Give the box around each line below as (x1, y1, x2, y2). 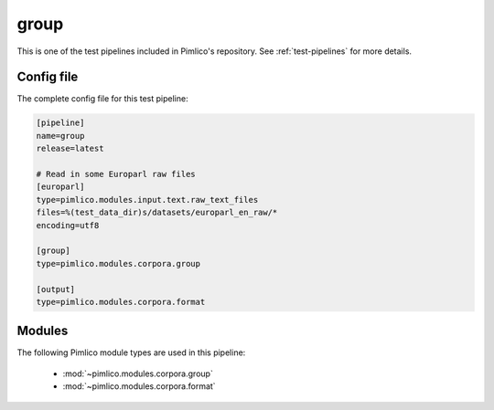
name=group (36, 131, 85, 141)
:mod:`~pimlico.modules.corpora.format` (62, 381, 216, 392)
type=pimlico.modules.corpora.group (36, 258, 201, 268)
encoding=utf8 (36, 220, 100, 230)
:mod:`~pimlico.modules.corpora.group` (62, 368, 214, 379)
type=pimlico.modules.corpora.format (36, 297, 206, 307)
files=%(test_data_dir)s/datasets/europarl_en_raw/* (36, 207, 278, 218)
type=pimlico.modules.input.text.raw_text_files (36, 194, 259, 205)
